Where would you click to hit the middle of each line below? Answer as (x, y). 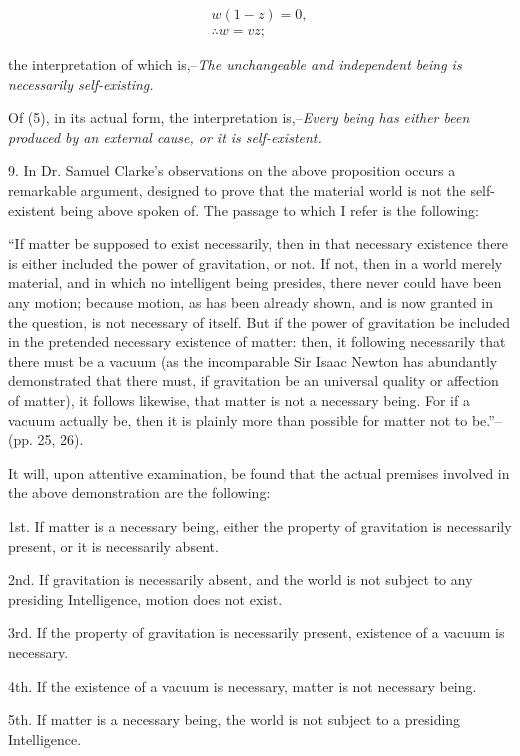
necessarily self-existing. (81, 83)
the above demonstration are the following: (139, 492)
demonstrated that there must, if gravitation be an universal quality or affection (253, 380)
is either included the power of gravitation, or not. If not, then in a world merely (255, 262)
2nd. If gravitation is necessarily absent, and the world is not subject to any (240, 579)
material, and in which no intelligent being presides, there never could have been (255, 282)
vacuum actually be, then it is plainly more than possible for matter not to (238, 419)
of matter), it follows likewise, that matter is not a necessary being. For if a (239, 399)
